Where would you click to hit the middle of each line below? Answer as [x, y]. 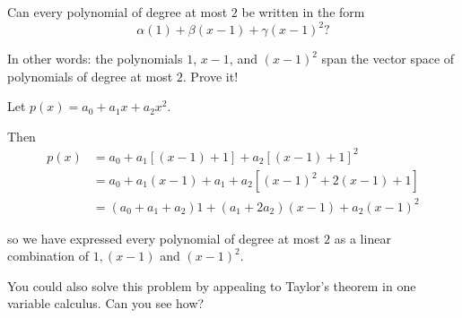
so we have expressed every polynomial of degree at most [164, 238]
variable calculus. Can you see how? [106, 303]
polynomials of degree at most [90, 76]
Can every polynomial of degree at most [118, 12]
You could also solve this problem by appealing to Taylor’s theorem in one [212, 285]
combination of [48, 256]
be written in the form [303, 12]
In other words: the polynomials [95, 59]
